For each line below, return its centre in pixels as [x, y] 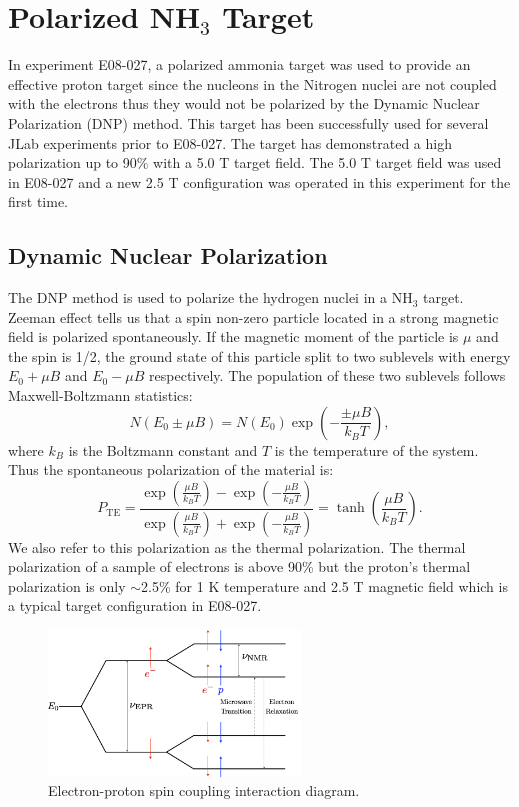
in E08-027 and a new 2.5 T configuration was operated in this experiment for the [259, 181]
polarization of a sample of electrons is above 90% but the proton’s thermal [239, 566]
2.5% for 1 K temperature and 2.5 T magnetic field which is [324, 585]
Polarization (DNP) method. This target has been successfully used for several [248, 122]
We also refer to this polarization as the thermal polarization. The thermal [237, 546]
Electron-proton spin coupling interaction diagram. [204, 790]
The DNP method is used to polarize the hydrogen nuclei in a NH [210, 297]
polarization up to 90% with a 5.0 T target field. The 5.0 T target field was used [255, 162]
